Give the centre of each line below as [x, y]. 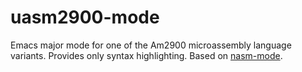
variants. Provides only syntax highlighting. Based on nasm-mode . [146, 55]
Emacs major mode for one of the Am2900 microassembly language [151, 45]
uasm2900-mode [85, 17]
